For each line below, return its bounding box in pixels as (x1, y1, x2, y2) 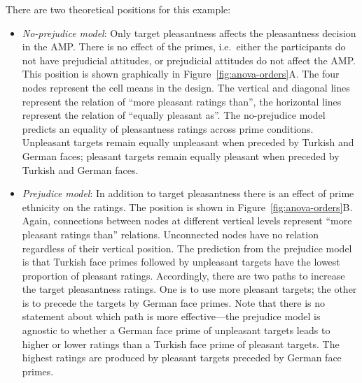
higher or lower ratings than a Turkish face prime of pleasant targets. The (22, 336, 340, 351)
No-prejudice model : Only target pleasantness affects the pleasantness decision (22, 25, 356, 40)
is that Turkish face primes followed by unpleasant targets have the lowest (22, 254, 340, 269)
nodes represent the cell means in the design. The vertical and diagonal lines (22, 80, 350, 94)
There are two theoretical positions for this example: (6, 2, 231, 16)
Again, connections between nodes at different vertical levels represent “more (22, 213, 352, 228)
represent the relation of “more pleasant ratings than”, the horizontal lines (22, 94, 342, 108)
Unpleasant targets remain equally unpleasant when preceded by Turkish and (22, 135, 354, 150)
